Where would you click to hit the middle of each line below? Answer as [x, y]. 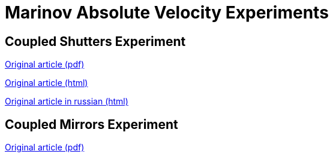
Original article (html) [46, 83]
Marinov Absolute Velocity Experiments [167, 13]
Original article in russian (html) [67, 101]
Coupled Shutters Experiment [95, 41]
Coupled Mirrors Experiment [91, 124]
